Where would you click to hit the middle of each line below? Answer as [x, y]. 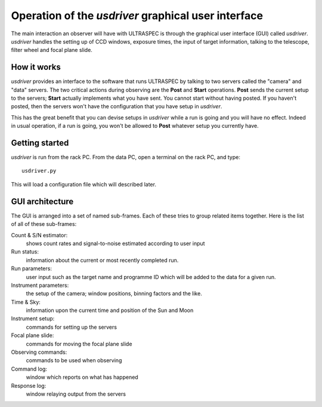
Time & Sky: [26, 302]
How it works [36, 67]
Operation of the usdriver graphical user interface [137, 16]
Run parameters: [31, 268]
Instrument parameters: [40, 285]
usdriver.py [39, 171]
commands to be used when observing [74, 360]
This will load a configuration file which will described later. [83, 184]
